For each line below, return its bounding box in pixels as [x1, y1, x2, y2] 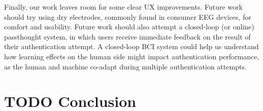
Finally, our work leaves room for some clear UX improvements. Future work [4, 2, 243, 12]
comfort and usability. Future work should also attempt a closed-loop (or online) [4, 21, 254, 32]
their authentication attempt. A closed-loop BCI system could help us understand [4, 41, 259, 52]
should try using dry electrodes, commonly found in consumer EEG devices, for [4, 11, 251, 22]
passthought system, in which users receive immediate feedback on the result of [4, 31, 251, 42]
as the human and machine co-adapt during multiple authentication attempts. [4, 61, 247, 71]
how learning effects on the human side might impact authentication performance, [4, 51, 259, 61]
